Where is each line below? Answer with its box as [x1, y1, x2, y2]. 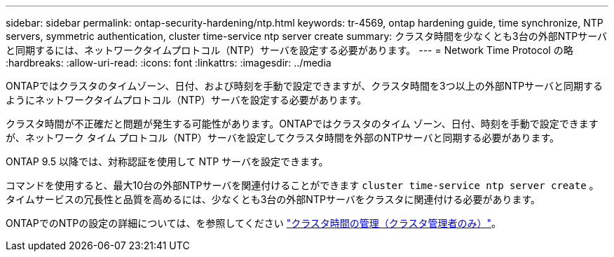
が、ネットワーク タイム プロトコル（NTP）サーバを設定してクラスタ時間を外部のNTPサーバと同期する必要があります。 [6, 132, 559, 144]
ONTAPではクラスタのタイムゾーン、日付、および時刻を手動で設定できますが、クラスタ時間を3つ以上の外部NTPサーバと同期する [6, 80, 603, 92]
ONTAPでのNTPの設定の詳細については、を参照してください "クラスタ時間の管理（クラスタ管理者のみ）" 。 [6, 217, 502, 229]
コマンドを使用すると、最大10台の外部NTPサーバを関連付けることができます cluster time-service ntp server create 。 [6, 179, 599, 191]
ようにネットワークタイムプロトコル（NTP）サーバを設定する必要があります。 [6, 94, 367, 106]
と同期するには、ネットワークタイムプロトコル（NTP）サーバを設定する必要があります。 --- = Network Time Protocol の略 [6, 44, 573, 56]
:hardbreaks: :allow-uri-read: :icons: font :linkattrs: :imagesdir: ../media [6, 57, 332, 69]
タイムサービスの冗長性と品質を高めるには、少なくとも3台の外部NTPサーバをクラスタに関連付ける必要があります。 [6, 193, 541, 205]
